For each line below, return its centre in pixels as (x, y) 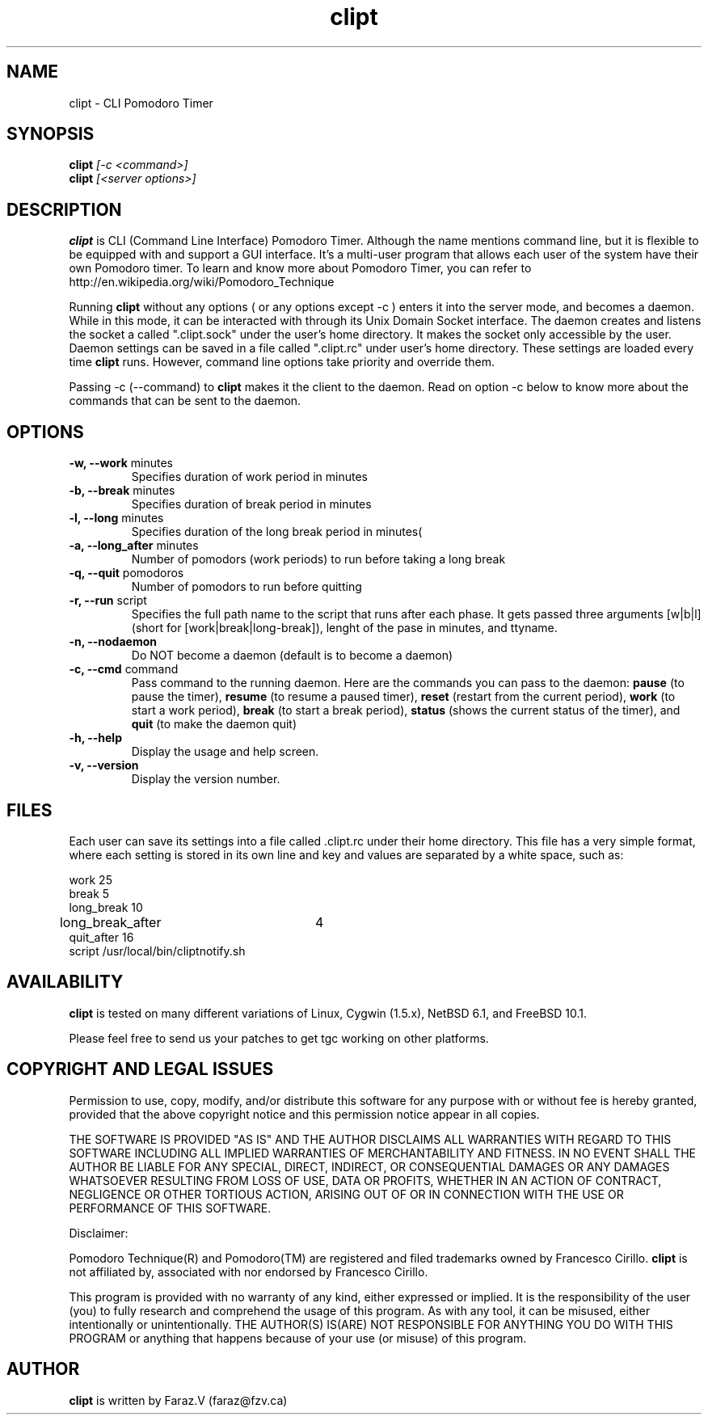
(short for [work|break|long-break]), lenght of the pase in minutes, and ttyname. (344, 628)
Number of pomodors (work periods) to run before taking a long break (318, 559)
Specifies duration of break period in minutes (251, 504)
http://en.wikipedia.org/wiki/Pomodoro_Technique (202, 282)
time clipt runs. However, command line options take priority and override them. (282, 362)
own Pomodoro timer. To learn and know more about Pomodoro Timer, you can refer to (300, 268)
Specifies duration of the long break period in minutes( (277, 532)
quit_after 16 (101, 937)
